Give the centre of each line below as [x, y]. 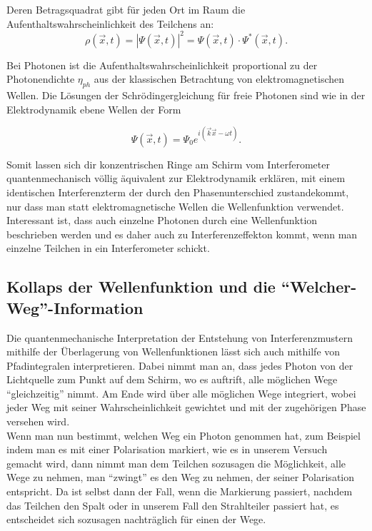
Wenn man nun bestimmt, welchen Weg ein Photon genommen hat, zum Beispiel [184, 435]
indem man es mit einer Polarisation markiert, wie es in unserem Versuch [167, 449]
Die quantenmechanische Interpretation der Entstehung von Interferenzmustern [180, 337]
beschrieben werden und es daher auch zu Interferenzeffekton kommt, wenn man [182, 234]
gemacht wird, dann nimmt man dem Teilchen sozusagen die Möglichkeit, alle [176, 463]
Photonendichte [41, 79]
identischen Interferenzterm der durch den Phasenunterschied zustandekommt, [178, 192]
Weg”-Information [75, 307]
